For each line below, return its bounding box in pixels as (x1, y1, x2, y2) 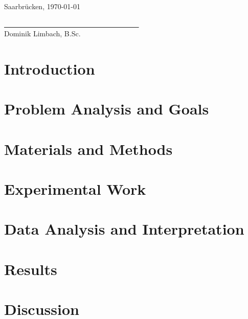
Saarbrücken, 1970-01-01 (4, 1, 81, 11)
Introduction (4, 58, 95, 79)
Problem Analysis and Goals (4, 98, 209, 119)
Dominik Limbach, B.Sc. (4, 28, 81, 39)
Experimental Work (4, 178, 146, 199)
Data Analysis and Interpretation (4, 218, 244, 239)
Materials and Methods (4, 138, 173, 159)
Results (4, 258, 57, 279)
